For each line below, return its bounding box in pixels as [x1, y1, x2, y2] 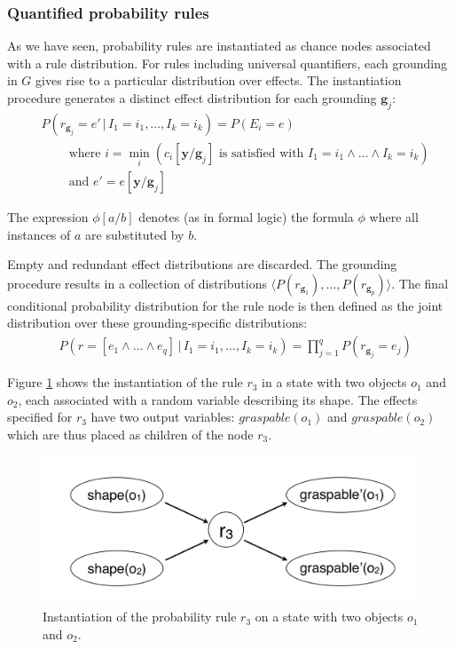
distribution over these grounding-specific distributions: [7, 313, 308, 332]
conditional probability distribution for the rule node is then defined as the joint [7, 296, 443, 314]
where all [369, 208, 419, 226]
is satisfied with [218, 146, 304, 160]
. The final [391, 273, 449, 292]
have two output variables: [90, 408, 235, 426]
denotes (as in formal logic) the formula [138, 208, 354, 226]
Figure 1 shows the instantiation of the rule [7, 373, 243, 392]
